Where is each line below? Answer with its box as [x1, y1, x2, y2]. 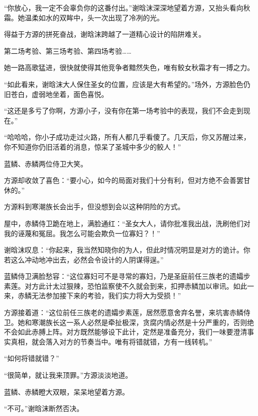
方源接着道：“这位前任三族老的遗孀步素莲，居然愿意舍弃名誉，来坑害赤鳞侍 [4, 307, 251, 318]
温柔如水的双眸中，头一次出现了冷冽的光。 [24, 12, 164, 22]
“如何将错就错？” [4, 353, 60, 363]
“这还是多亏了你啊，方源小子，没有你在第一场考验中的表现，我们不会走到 [4, 105, 244, 116]
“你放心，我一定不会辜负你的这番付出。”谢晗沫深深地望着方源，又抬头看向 [4, 2, 244, 12]
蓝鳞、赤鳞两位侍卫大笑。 [4, 158, 87, 168]
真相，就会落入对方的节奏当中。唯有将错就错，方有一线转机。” [10, 336, 212, 346]
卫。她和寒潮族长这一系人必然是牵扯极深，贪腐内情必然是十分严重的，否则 [4, 317, 247, 327]
